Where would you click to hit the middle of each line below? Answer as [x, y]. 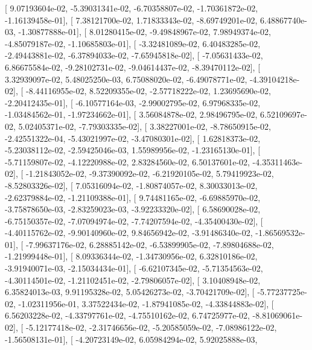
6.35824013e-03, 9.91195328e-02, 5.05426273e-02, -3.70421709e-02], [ [130, 292]
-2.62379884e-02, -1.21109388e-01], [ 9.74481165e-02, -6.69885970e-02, [133, 197]
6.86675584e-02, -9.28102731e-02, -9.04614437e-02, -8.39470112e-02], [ [133, 67]
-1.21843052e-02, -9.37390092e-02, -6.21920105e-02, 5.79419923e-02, [150, 173]
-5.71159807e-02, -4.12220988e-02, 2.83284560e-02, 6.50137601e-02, [127, 161]
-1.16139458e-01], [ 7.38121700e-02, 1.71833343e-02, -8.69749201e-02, [131, 20]
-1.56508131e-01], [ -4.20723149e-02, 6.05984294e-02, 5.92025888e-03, [131, 339]
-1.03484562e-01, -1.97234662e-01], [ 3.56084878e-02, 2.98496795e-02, [131, 114]
